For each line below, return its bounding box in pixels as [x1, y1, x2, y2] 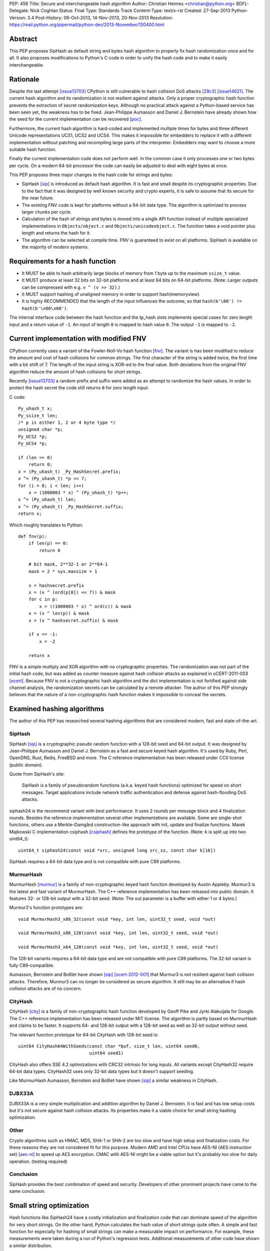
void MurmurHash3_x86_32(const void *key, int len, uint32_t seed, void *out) [18, 916, 216, 922]
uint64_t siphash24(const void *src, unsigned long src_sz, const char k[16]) [18, 847, 216, 853]
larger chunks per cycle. [21, 209, 72, 215]
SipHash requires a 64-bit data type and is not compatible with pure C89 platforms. [9, 859, 181, 864]
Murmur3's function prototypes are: [9, 905, 83, 911]
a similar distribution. [9, 1242, 52, 1248]
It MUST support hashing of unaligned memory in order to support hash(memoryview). [21, 291, 201, 297]
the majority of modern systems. [21, 244, 89, 250]
